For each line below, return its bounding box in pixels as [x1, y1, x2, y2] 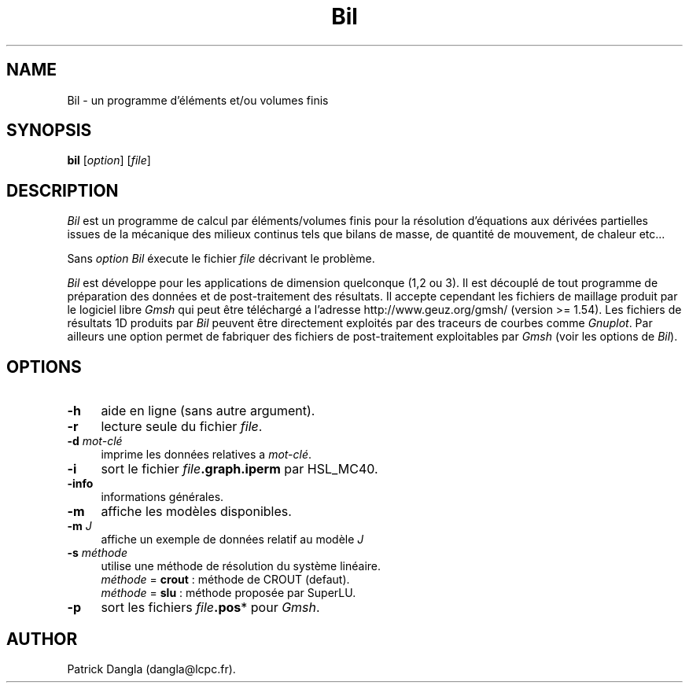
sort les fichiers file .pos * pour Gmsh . [101, 599, 320, 616]
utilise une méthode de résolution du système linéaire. [101, 559, 381, 573]
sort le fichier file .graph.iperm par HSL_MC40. [101, 461, 378, 477]
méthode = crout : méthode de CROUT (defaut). [101, 573, 350, 587]
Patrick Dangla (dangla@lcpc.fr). [67, 661, 236, 676]
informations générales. [101, 490, 224, 504]
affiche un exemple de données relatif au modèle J [101, 532, 364, 547]
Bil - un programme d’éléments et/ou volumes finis [67, 93, 329, 107]
